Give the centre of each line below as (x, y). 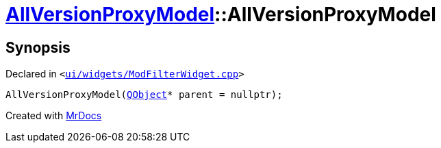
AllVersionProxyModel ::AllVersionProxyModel (221, 14)
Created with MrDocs (54, 116)
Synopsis (38, 47)
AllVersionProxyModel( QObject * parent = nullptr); (144, 95)
